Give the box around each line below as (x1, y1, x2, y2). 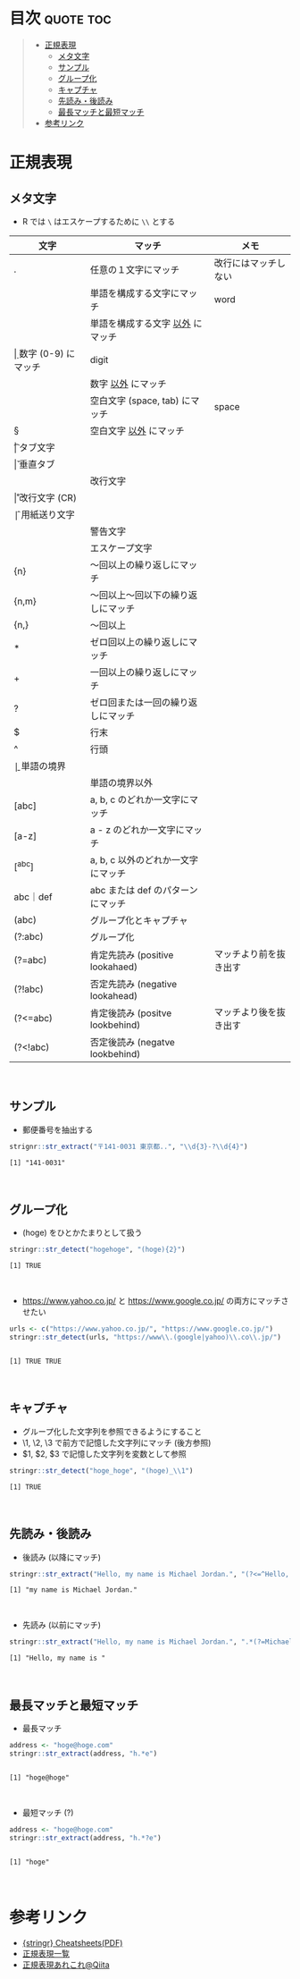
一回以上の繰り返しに (89, 665, 180, 678)
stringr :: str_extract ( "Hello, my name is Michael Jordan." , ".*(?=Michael (9, 1637, 294, 1646)
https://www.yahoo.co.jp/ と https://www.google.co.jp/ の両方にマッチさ (21, 1296, 289, 1307)
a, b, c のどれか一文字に (89, 793, 190, 806)
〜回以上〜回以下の (89, 588, 171, 601)
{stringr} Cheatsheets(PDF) (21, 1937, 123, 1948)
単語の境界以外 (89, 776, 154, 789)
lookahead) (89, 989, 138, 1002)
